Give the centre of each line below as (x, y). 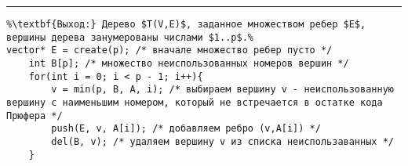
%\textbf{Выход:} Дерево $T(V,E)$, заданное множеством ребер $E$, (186, 24)
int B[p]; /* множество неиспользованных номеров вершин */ (189, 63)
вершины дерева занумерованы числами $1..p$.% (130, 37)
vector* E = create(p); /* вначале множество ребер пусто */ (169, 51)
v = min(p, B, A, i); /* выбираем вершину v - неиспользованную (222, 90)
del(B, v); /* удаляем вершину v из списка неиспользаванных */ (222, 141)
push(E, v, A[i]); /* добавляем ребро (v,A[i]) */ (186, 129)
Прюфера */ (35, 115)
